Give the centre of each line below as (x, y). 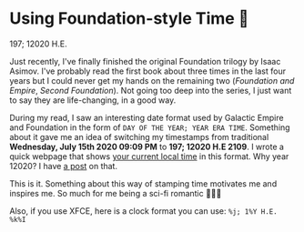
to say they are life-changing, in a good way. (93, 100)
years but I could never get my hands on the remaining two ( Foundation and (152, 80)
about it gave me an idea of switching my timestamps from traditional (139, 136)
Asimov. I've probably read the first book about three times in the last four (148, 71)
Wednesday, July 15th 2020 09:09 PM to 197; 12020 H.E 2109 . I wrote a (147, 146)
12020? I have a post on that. (64, 166)
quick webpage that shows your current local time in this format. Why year (149, 156)
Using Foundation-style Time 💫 (129, 19)
